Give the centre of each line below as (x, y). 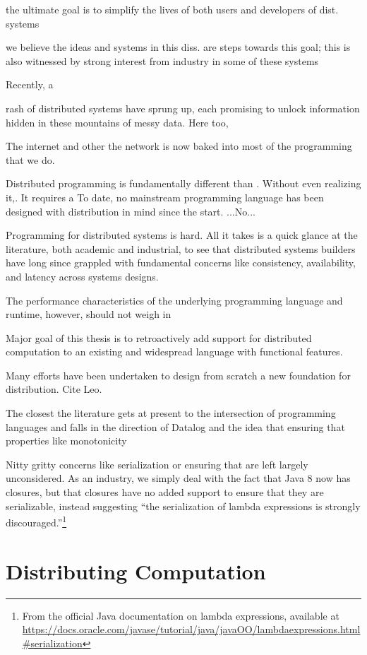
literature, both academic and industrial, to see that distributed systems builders (181, 248)
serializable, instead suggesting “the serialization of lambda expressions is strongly (183, 506)
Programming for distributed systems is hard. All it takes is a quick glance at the (182, 235)
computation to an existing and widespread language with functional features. (174, 352)
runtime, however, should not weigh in (89, 314)
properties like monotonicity (66, 441)
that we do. (30, 159)
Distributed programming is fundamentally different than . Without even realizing (183, 183)
